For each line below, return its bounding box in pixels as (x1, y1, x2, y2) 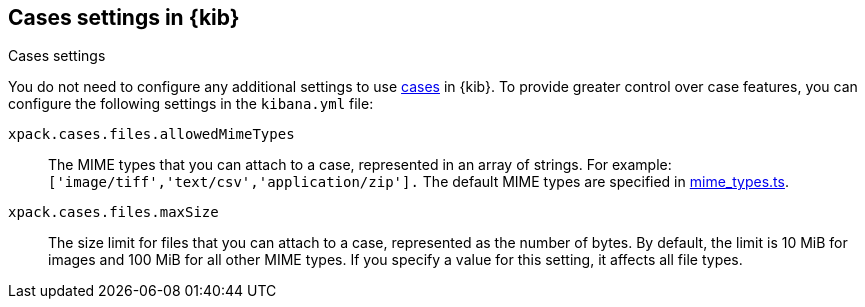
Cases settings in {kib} (8, 5, 240, 30)
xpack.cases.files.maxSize (8, 204, 219, 221)
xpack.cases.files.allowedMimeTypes (8, 126, 295, 143)
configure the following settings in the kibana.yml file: (8, 95, 374, 113)
